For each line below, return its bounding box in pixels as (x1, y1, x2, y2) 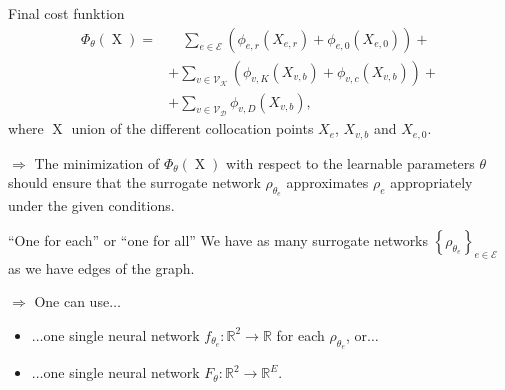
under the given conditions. (8, 195, 175, 216)
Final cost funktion (8, 3, 125, 23)
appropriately (390, 172, 473, 193)
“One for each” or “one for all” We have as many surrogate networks (8, 229, 429, 250)
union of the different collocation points (71, 118, 314, 139)
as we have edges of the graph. (8, 257, 195, 278)
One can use (34, 291, 110, 312)
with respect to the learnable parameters (226, 152, 475, 173)
